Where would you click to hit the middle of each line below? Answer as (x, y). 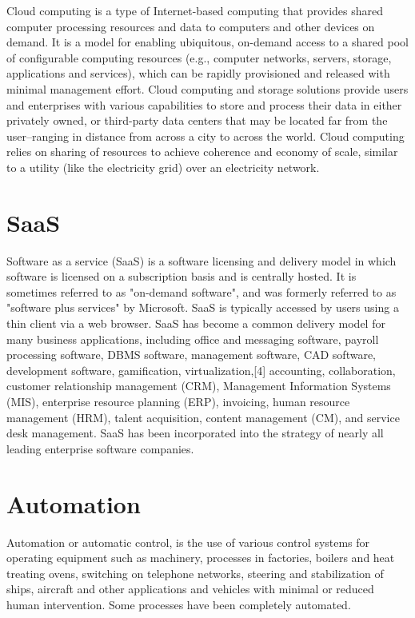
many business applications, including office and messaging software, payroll (193, 339)
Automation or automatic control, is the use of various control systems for (188, 542)
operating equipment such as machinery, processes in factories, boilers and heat (201, 558)
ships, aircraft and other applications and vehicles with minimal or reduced (190, 589)
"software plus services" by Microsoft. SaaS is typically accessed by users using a (203, 307)
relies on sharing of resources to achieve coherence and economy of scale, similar (202, 152)
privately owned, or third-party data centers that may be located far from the (197, 120)
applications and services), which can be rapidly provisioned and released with (198, 73)
